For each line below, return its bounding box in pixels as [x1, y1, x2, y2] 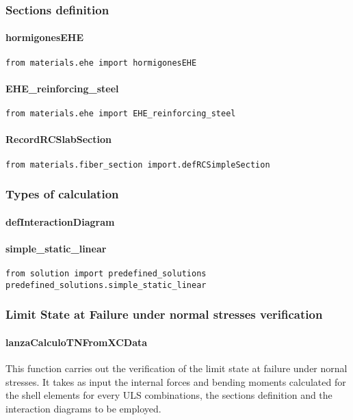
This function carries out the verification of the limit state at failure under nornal [5, 360, 348, 375]
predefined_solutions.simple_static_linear [5, 280, 207, 290]
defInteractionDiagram [5, 214, 115, 228]
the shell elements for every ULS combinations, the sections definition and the [5, 388, 332, 402]
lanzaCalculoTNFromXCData [5, 334, 148, 349]
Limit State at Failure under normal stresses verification [5, 306, 323, 323]
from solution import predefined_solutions [5, 269, 207, 279]
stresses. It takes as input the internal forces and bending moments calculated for [5, 374, 346, 389]
